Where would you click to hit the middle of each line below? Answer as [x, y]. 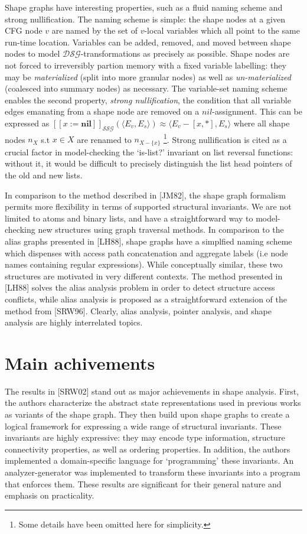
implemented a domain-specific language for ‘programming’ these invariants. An [149, 460]
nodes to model [32, 53]
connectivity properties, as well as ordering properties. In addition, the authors [148, 449]
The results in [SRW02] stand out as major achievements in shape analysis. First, [152, 391]
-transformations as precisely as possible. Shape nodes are [185, 53]
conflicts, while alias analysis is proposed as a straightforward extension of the [146, 299]
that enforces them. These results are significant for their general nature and [143, 483]
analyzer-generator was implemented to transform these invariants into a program [153, 472]
